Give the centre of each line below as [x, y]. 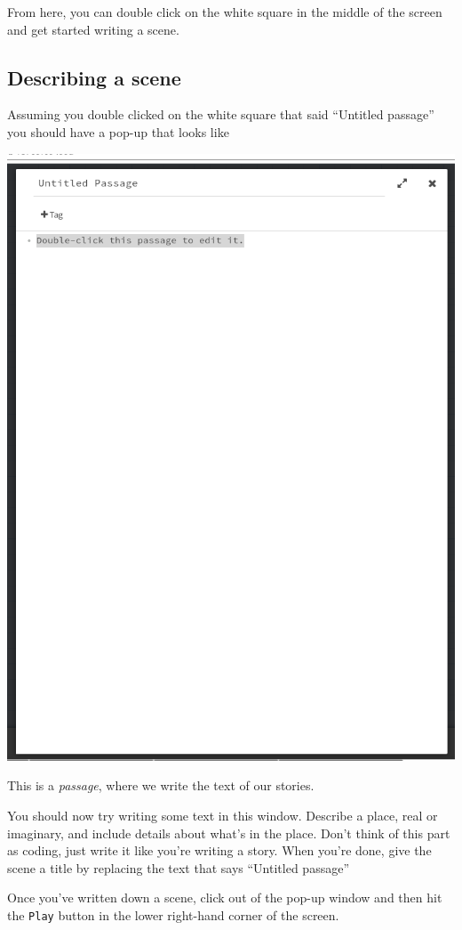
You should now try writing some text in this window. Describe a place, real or [223, 816]
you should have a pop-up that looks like [118, 131]
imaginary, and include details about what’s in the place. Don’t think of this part [229, 833]
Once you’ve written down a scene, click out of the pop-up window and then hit [225, 898]
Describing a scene [94, 77]
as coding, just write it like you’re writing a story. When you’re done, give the [219, 850]
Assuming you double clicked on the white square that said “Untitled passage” [221, 114]
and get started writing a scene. [93, 29]
